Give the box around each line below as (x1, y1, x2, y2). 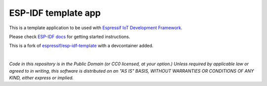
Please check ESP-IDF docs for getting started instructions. (9, 34, 131, 40)
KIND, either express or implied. (9, 75, 74, 81)
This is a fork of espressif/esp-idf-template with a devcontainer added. (9, 43, 154, 49)
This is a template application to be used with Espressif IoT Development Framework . (9, 25, 182, 31)
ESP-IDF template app (9, 7, 101, 18)
